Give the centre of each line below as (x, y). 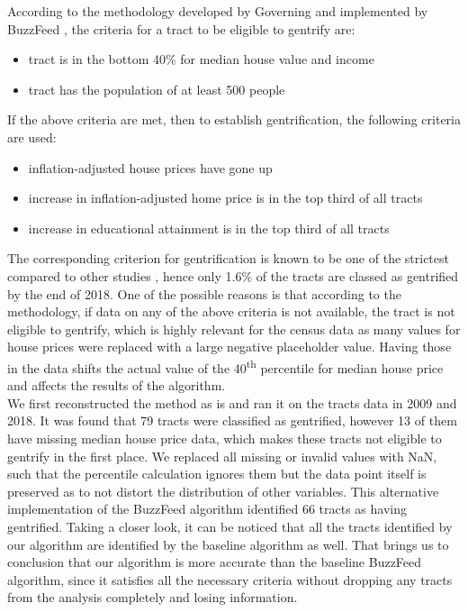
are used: (32, 137)
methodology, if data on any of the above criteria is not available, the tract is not (231, 311)
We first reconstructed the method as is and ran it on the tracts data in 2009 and (232, 402)
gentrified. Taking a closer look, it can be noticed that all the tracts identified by (230, 526)
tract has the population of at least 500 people (157, 89)
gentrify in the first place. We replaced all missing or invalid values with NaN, (222, 456)
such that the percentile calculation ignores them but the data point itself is (217, 474)
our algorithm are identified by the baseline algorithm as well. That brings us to (228, 544)
